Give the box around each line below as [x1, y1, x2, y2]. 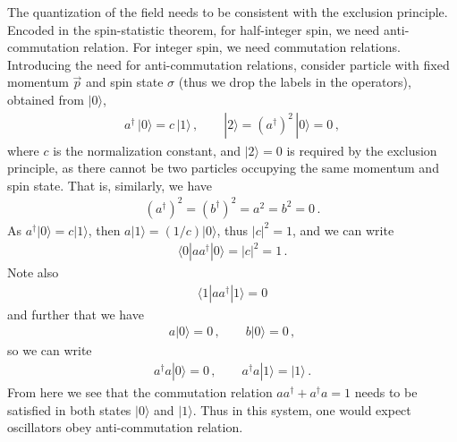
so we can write [7, 341, 92, 360]
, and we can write [292, 220, 394, 239]
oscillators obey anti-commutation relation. [7, 418, 243, 437]
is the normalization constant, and [53, 140, 241, 159]
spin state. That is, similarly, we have [7, 175, 212, 194]
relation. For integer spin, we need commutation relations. [83, 38, 401, 56]
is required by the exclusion [286, 140, 437, 159]
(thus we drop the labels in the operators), [178, 72, 411, 91]
